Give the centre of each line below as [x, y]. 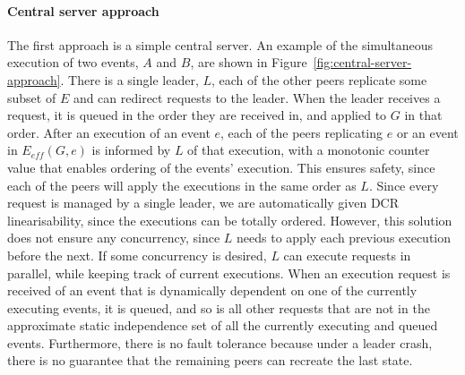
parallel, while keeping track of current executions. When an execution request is [229, 273]
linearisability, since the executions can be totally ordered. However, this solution [230, 220]
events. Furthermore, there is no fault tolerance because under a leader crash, [220, 342]
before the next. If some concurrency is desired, [137, 255]
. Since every [404, 185]
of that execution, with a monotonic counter [309, 150]
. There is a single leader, [129, 79]
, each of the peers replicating [302, 132]
